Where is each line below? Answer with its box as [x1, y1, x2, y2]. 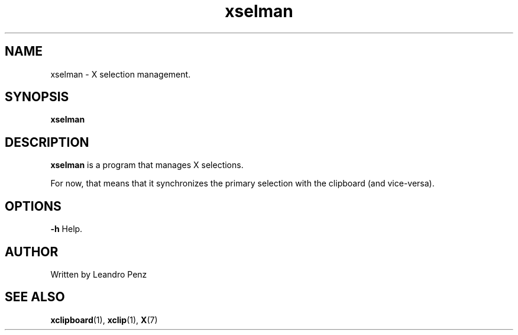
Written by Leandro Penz [50, 269, 147, 279]
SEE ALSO [5, 289, 65, 305]
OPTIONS [5, 198, 61, 214]
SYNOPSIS [5, 89, 69, 105]
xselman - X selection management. [50, 69, 191, 79]
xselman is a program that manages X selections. [50, 160, 244, 170]
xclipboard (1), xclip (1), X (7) [50, 314, 158, 325]
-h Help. [50, 224, 83, 234]
